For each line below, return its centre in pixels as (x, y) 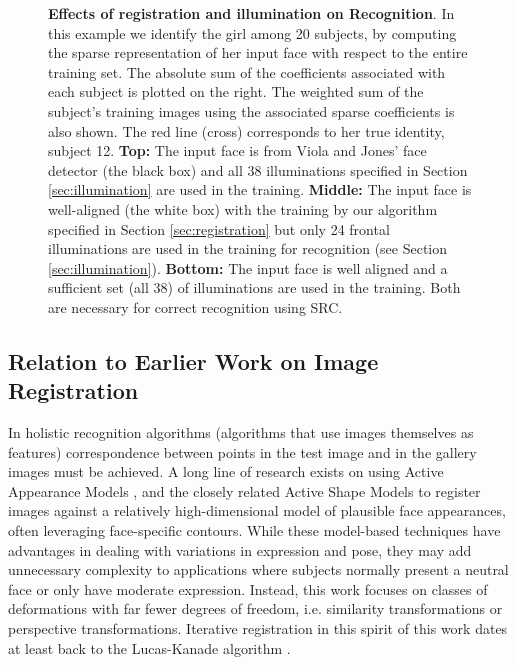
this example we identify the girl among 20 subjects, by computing (252, 32)
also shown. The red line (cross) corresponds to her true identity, (246, 130)
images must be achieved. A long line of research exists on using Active (226, 471)
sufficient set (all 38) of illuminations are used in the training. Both (254, 287)
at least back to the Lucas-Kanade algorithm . (149, 647)
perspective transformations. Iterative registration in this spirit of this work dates (258, 628)
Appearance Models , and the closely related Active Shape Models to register (244, 490)
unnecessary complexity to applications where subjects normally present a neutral (258, 569)
